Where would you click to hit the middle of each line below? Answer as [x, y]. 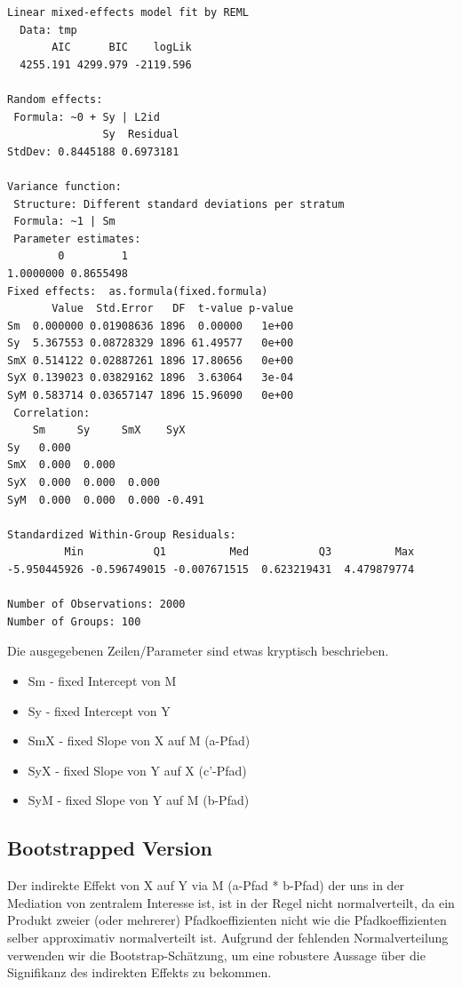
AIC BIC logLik [122, 48]
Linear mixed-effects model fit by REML [128, 12]
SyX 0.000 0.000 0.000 [84, 483]
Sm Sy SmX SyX [109, 430]
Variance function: [64, 186]
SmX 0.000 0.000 [61, 465]
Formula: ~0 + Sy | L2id [87, 117]
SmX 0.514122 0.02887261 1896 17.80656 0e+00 [151, 360]
